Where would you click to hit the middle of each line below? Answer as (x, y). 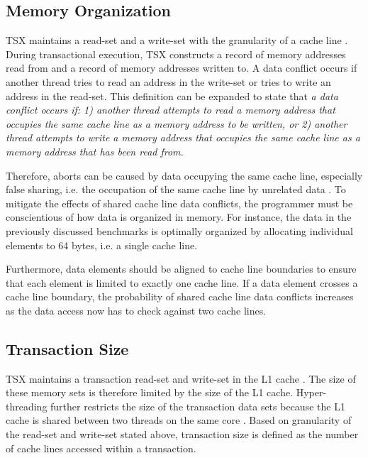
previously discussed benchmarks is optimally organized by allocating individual (179, 230)
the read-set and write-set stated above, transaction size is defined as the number (182, 434)
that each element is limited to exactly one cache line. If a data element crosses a (182, 282)
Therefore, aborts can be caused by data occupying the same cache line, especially (184, 175)
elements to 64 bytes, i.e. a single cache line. (102, 245)
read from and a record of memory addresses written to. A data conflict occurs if (182, 68)
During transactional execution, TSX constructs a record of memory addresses (176, 54)
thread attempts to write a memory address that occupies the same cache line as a (183, 137)
